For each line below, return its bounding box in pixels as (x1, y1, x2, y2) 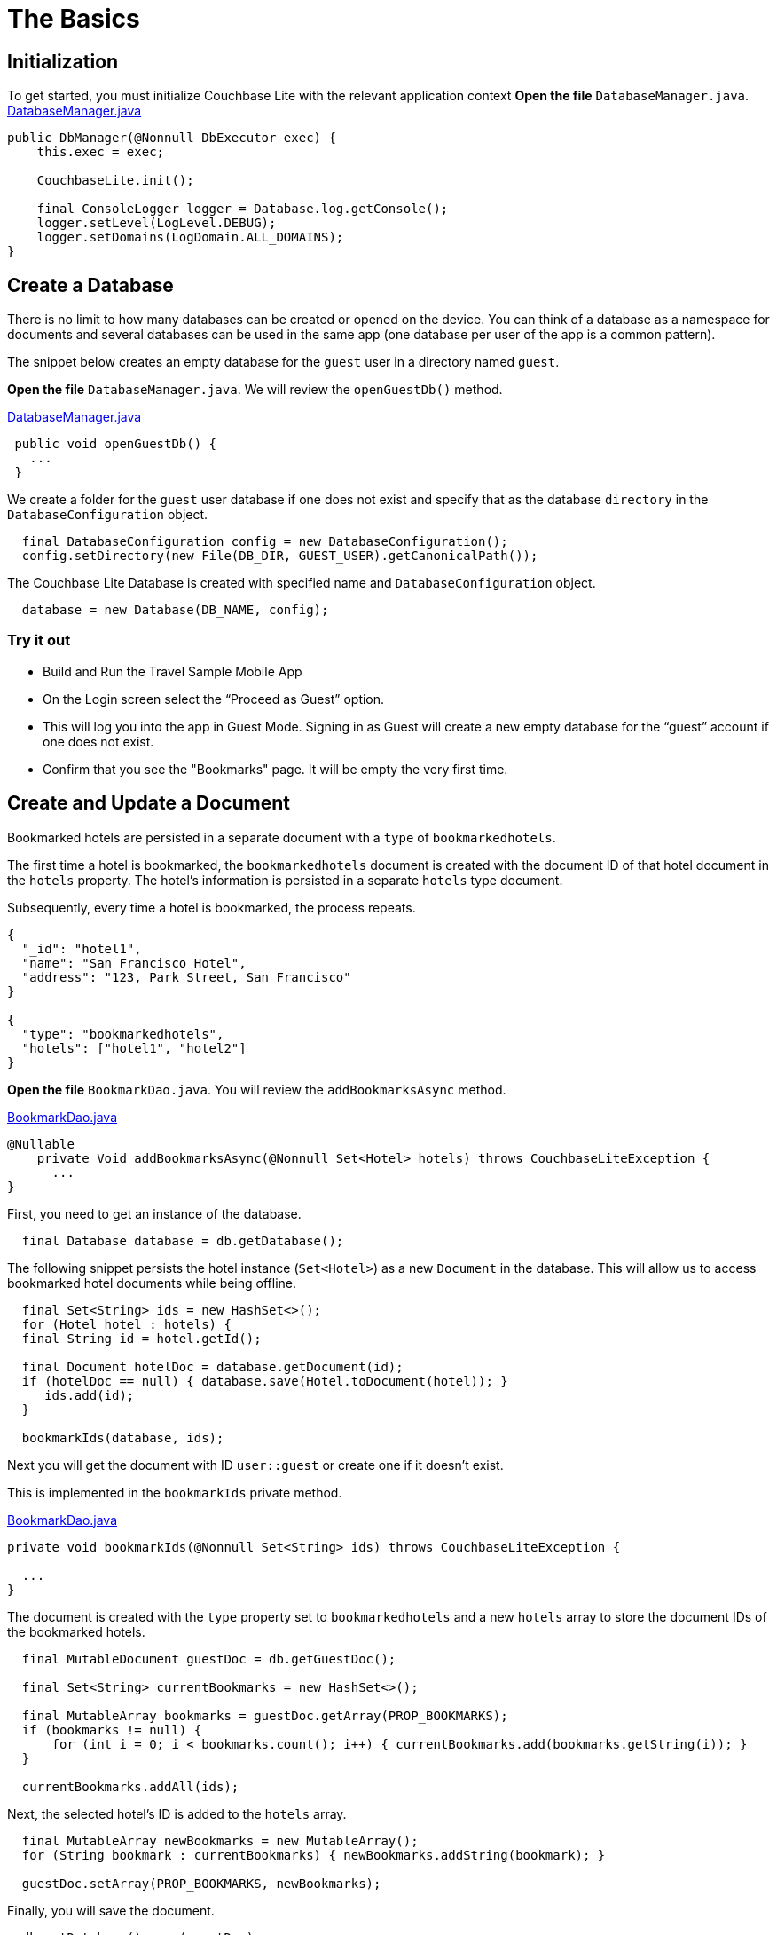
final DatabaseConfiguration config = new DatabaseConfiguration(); (21, 534, 508, 549)
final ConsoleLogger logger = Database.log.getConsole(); (36, 201, 449, 217)
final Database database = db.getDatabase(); (21, 1233, 344, 1248)
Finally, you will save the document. (7, 1902, 215, 1918)
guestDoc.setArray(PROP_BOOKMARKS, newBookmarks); (21, 1876, 381, 1891)
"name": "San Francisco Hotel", (21, 955, 247, 970)
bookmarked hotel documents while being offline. (7, 1275, 297, 1291)
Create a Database (7, 273, 174, 296)
